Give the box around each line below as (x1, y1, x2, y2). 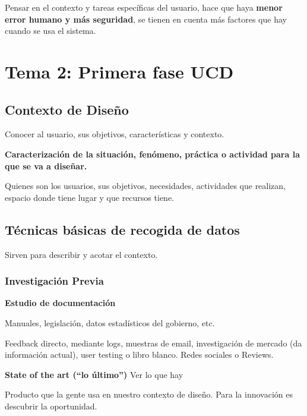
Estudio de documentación (5, 297, 116, 309)
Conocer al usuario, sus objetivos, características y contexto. (5, 128, 224, 140)
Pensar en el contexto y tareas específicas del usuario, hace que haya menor (5, 1, 283, 13)
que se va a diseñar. (5, 159, 87, 172)
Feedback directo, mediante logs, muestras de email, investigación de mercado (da (5, 336, 302, 349)
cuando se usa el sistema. (5, 24, 96, 37)
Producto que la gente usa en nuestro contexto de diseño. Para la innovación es (5, 388, 293, 401)
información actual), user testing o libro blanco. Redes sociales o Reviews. (5, 348, 274, 361)
